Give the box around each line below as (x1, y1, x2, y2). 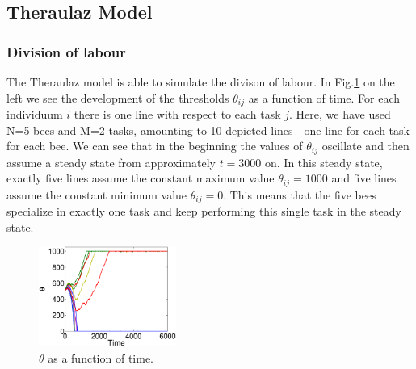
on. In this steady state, (265, 153, 383, 170)
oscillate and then (321, 137, 410, 154)
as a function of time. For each (248, 89, 401, 106)
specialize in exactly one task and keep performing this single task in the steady (6, 203, 401, 220)
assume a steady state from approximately (6, 153, 216, 170)
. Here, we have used (289, 106, 391, 123)
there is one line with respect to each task (74, 106, 281, 123)
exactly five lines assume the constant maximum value (6, 170, 275, 187)
